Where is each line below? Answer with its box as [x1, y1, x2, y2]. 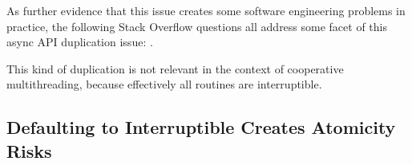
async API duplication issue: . [6, 33, 153, 50]
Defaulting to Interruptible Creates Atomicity [6, 115, 396, 139]
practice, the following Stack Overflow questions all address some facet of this [6, 18, 387, 34]
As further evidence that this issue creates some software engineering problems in [6, 2, 406, 18]
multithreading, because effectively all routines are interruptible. [6, 76, 322, 92]
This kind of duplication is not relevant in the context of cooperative [6, 60, 344, 77]
